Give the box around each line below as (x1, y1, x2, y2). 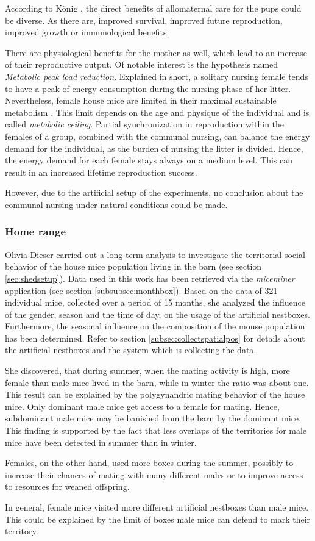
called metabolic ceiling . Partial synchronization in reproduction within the (5, 118, 285, 131)
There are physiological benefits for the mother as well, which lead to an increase (5, 46, 307, 59)
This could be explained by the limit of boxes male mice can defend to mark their (5, 512, 311, 525)
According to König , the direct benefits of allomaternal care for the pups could (5, 2, 302, 14)
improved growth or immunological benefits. (5, 26, 169, 38)
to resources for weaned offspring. (5, 480, 130, 493)
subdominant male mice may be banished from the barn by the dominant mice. (5, 412, 301, 425)
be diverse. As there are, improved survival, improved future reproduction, (5, 13, 283, 26)
